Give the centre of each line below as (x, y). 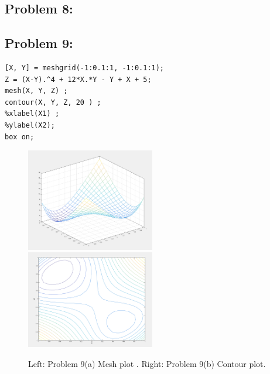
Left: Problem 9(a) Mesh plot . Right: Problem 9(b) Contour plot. (147, 363)
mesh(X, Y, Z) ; (36, 91)
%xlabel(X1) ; (32, 114)
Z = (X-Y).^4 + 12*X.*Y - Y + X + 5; (78, 79)
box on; (20, 137)
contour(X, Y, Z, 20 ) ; (53, 102)
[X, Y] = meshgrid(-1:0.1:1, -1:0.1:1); (85, 68)
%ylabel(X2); (30, 125)
